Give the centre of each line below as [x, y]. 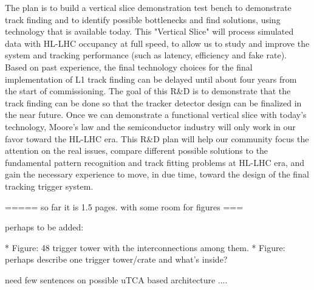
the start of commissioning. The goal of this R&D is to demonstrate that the [148, 91]
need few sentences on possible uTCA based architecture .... [116, 279]
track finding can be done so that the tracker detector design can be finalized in [153, 102]
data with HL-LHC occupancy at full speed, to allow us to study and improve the [157, 43]
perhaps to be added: [44, 227]
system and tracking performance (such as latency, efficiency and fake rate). [146, 55]
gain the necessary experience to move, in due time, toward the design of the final [157, 174]
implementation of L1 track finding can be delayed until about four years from [151, 79]
